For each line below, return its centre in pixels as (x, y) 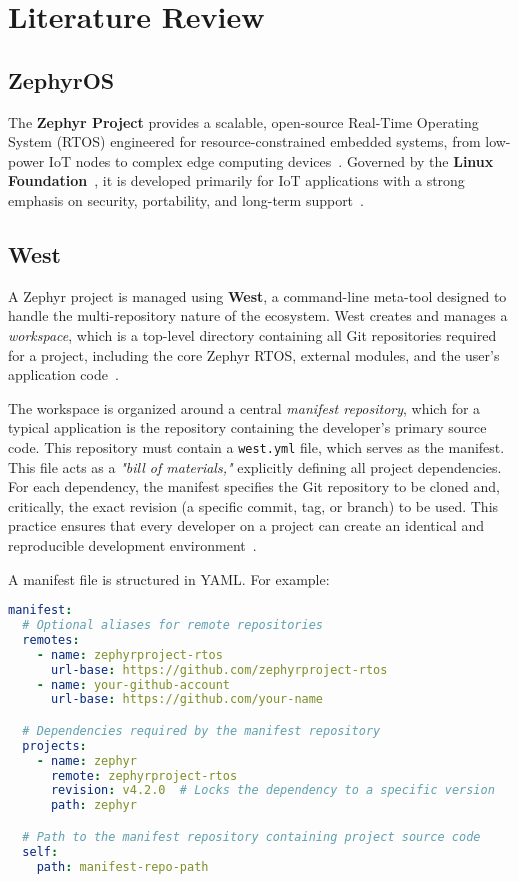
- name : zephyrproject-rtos (129, 654)
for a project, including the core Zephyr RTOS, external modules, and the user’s (254, 354)
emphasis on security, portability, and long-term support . (186, 199)
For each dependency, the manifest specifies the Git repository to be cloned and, (254, 486)
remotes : (51, 639)
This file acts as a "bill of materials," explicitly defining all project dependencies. (255, 466)
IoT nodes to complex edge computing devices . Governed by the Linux (271, 160)
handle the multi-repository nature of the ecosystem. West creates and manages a (258, 315)
